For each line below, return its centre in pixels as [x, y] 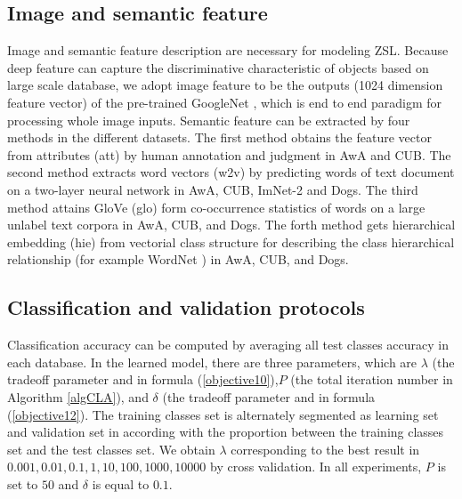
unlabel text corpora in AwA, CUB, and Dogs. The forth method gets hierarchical [231, 225]
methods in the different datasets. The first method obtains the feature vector [219, 137]
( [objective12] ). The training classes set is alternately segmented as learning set [223, 414]
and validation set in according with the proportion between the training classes [226, 432]
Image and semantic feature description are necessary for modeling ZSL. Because [228, 50]
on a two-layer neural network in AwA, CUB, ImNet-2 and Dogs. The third [213, 189]
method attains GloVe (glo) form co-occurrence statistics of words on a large [216, 207]
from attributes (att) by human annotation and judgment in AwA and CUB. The [229, 154]
